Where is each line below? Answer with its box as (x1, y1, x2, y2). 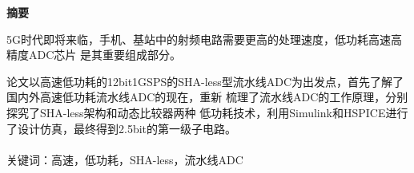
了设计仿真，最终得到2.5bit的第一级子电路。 (6, 120, 237, 136)
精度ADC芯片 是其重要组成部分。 (6, 46, 181, 63)
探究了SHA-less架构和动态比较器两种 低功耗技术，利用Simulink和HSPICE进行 (6, 104, 408, 120)
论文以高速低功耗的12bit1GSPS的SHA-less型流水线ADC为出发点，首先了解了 (6, 73, 404, 89)
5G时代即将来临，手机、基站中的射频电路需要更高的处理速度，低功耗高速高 (6, 30, 402, 47)
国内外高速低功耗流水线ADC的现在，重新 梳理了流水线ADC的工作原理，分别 (6, 88, 408, 105)
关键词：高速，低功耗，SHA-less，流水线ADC (6, 151, 243, 167)
